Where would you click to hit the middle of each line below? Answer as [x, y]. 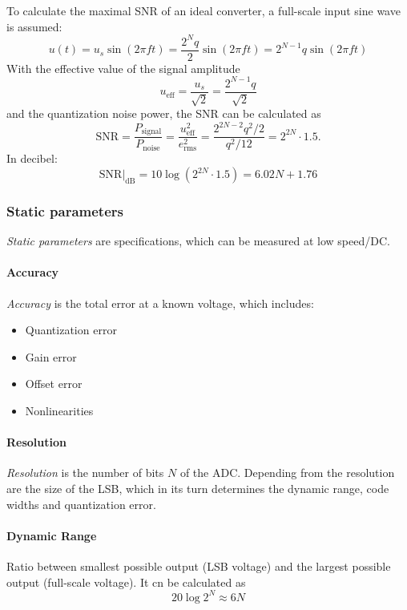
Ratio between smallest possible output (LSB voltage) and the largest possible [199, 566]
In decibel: [32, 158]
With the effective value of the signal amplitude [123, 68]
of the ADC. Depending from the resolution [287, 473]
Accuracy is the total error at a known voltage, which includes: [160, 303]
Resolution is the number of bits [85, 473]
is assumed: [34, 26]
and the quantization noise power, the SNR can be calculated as [164, 113]
